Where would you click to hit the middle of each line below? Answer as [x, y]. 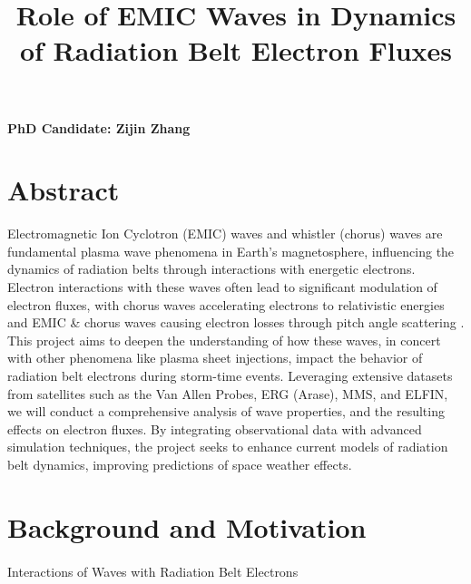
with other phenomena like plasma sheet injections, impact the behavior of [215, 358]
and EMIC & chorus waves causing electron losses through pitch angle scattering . [236, 322]
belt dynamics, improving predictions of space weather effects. [180, 464]
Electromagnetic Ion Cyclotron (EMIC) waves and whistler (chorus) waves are [225, 234]
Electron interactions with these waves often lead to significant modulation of [222, 287]
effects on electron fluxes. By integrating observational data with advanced [215, 428]
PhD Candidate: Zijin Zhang [99, 127]
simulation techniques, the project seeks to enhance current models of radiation [228, 447]
